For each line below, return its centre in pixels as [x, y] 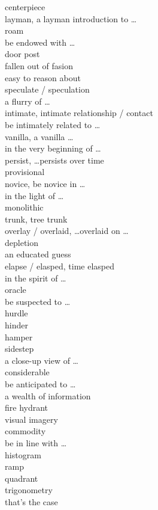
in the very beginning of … [53, 148]
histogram [23, 454]
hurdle [16, 313]
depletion [22, 242]
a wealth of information [48, 395]
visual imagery [31, 419]
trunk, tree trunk [36, 219]
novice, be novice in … [45, 183]
